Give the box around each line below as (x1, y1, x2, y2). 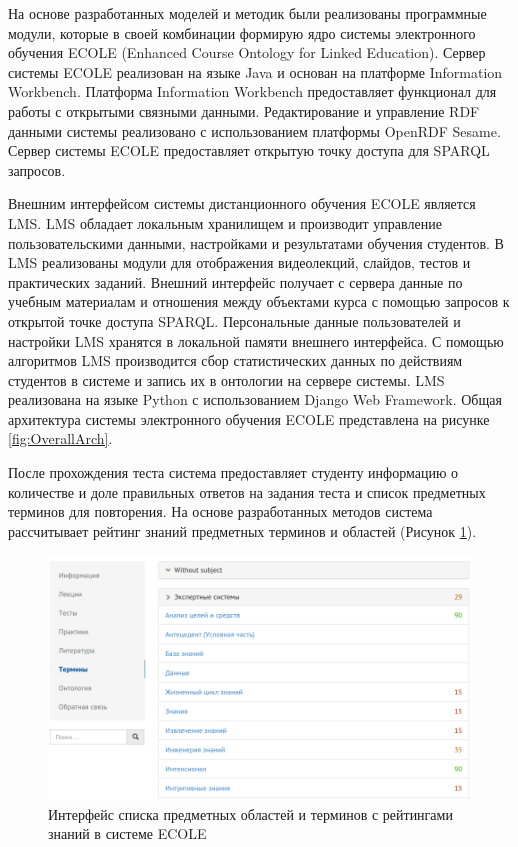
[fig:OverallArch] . (8, 428, 113, 449)
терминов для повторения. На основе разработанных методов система (8, 501, 433, 522)
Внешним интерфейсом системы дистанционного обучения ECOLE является (8, 193, 476, 214)
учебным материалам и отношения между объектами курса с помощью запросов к (8, 291, 510, 312)
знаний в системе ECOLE (48, 823, 207, 844)
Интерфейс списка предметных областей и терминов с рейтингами (48, 803, 453, 824)
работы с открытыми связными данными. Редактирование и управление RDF (8, 100, 480, 121)
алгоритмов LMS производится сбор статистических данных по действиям (8, 350, 463, 371)
